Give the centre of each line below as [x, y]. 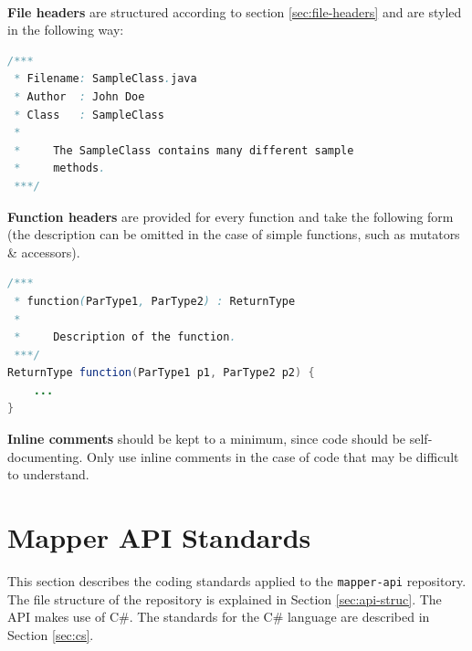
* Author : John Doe [79, 96]
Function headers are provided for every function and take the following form [231, 216]
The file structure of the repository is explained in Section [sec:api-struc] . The [225, 598]
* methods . [60, 168]
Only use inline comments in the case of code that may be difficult [273, 456]
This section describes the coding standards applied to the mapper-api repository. [237, 580]
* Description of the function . [125, 337]
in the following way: [66, 30]
